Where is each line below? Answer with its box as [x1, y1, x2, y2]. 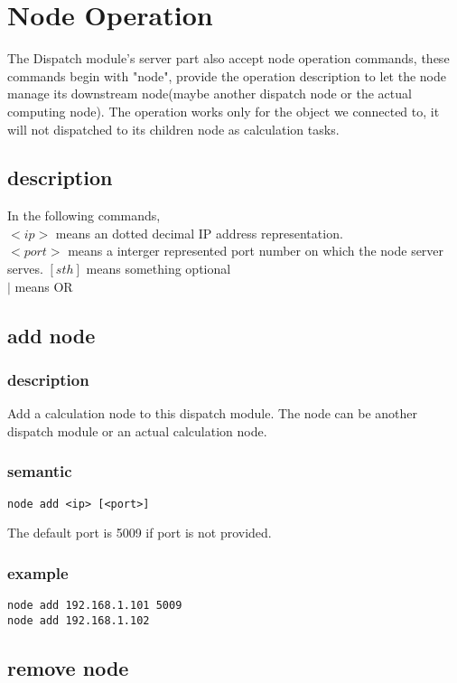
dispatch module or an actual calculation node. [7, 421, 267, 440]
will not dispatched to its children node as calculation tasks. [7, 119, 340, 138]
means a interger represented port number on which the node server [68, 241, 444, 260]
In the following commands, [7, 206, 161, 225]
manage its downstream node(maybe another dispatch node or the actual [7, 84, 412, 103]
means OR [14, 276, 73, 295]
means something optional [86, 259, 231, 278]
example [7, 561, 69, 584]
